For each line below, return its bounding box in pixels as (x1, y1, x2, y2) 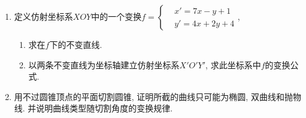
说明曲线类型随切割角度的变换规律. (36, 102, 173, 114)
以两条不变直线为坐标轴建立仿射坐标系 (28, 58, 180, 71)
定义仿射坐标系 (14, 10, 73, 22)
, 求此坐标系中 (205, 58, 261, 71)
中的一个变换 (91, 10, 142, 22)
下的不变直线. (49, 38, 102, 50)
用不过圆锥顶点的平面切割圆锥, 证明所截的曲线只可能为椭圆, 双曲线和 (14, 90, 284, 102)
